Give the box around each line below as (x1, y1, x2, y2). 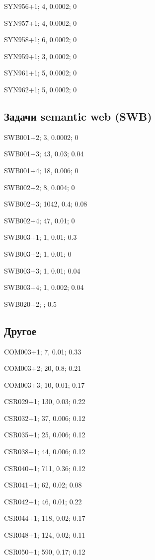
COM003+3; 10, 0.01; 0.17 (4, 379, 85, 390)
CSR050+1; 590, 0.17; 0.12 (4, 546, 85, 557)
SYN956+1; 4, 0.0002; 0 (4, 1, 77, 11)
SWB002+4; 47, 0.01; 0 (4, 215, 75, 225)
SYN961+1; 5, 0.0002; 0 (4, 68, 77, 78)
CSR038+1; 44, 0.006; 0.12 (4, 446, 85, 457)
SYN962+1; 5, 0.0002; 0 (4, 84, 77, 94)
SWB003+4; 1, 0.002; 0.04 (4, 282, 84, 292)
